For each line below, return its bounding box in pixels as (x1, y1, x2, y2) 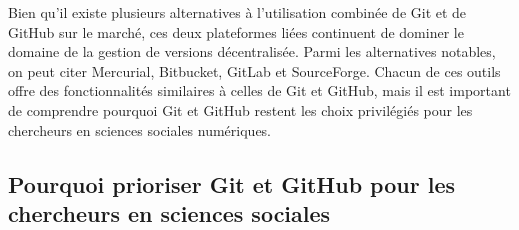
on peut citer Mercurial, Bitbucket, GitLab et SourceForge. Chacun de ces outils (8, 60, 501, 81)
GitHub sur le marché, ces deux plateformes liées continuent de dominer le (8, 21, 464, 42)
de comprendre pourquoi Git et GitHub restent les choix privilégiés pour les (8, 99, 473, 120)
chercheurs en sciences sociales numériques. (8, 119, 272, 140)
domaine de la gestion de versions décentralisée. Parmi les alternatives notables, (8, 41, 496, 62)
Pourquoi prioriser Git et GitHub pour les (8, 168, 456, 199)
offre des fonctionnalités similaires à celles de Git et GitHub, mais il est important (8, 80, 511, 101)
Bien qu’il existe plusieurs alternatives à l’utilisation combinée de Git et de (8, 2, 467, 22)
